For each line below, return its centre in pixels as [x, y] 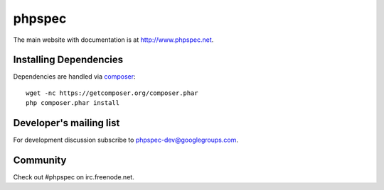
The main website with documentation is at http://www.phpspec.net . [113, 40]
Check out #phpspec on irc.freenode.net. [74, 177]
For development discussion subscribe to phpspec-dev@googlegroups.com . [126, 140]
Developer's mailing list [66, 123]
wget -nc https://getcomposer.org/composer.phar [112, 93]
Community [40, 160]
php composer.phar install [73, 103]
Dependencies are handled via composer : [74, 77]
